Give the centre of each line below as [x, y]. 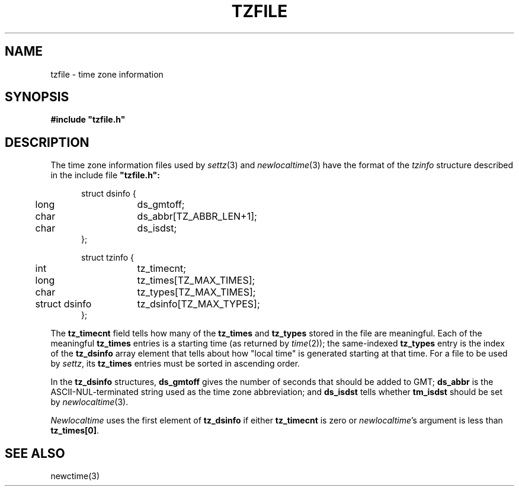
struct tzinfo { [108, 258]
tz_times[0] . [75, 431]
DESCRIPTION [47, 142]
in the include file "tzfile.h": [105, 175]
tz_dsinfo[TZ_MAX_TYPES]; [198, 304]
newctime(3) [75, 476]
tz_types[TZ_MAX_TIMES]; [196, 292]
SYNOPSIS [37, 97]
